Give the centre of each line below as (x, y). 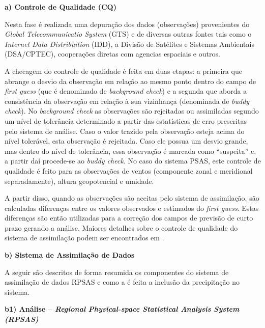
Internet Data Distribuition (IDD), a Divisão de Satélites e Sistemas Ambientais (129, 44)
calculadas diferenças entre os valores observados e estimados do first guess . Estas (132, 208)
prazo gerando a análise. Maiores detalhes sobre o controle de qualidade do (121, 227)
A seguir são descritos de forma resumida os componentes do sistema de (117, 272)
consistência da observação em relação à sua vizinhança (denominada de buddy (127, 101)
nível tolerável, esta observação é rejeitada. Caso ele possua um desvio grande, (126, 141)
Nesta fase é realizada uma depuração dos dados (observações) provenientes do (127, 24)
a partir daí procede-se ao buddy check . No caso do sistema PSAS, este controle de (133, 161)
